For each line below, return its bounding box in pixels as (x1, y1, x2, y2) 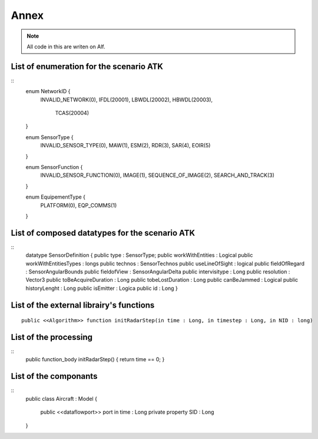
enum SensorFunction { (25, 163, 83, 170)
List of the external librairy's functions (11, 300, 155, 310)
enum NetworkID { (25, 88, 71, 95)
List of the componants (11, 371, 98, 381)
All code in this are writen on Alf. (26, 43, 105, 50)
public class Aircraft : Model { (25, 395, 97, 402)
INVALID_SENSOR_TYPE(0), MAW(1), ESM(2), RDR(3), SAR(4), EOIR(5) (40, 142, 211, 149)
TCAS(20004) (55, 110, 90, 117)
